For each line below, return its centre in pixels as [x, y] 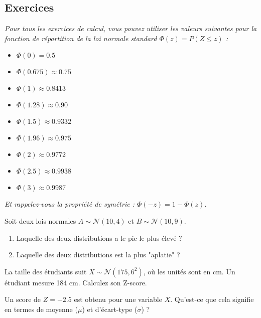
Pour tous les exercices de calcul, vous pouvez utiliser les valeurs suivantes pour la [131, 28]
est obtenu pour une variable [118, 299]
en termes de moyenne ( [41, 309]
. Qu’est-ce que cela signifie [212, 299]
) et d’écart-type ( [110, 309]
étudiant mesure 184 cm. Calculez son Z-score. [76, 282]
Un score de [23, 299]
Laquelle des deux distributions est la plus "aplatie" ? [98, 255]
